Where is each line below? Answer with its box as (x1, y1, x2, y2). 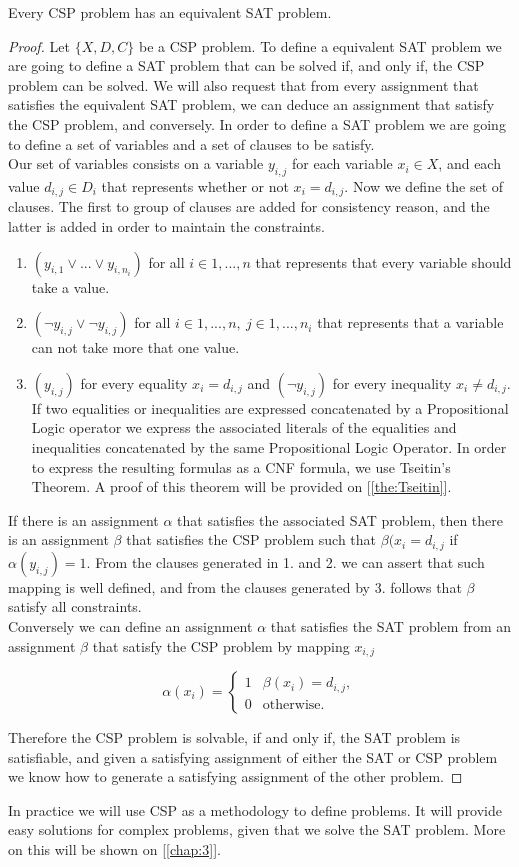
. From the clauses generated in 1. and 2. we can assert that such (86, 551, 485, 572)
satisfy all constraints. (8, 596, 142, 617)
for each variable (292, 153, 393, 174)
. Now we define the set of (344, 175, 504, 196)
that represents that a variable (317, 312, 504, 333)
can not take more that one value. (31, 337, 240, 358)
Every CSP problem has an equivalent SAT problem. (8, 2, 332, 22)
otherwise (262, 697, 321, 712)
